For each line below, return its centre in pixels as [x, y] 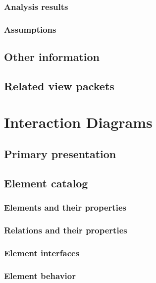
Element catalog [46, 183]
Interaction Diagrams [78, 122]
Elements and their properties [65, 207]
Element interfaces [42, 253]
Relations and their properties [66, 230]
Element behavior [40, 275]
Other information [52, 57]
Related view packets [59, 85]
